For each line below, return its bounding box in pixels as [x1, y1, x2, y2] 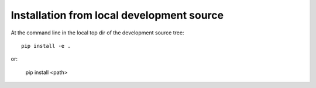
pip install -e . [21, 43, 71, 49]
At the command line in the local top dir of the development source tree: [11, 29, 184, 36]
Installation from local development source [11, 9, 224, 22]
